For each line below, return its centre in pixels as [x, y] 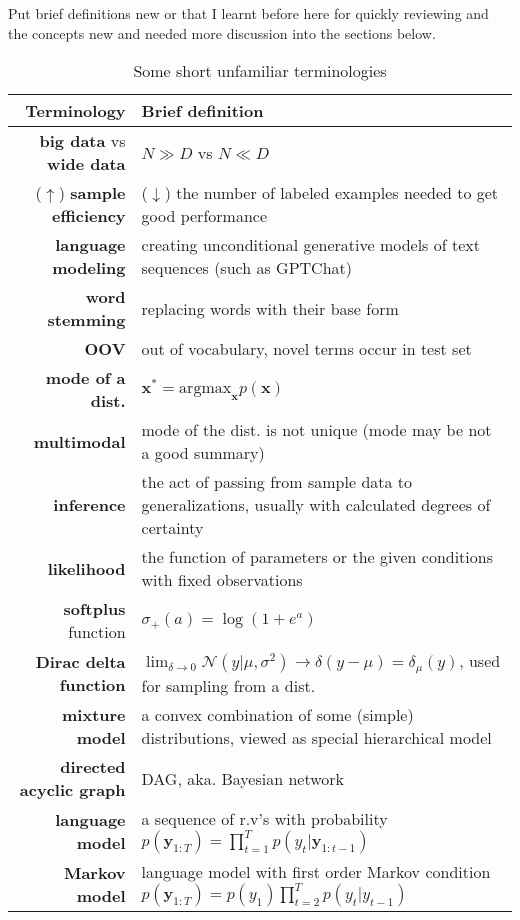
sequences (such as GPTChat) [246, 268]
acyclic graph [72, 790]
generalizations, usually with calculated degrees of [316, 505]
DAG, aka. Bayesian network [242, 778]
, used [480, 661]
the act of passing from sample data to [277, 482]
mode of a [85, 378]
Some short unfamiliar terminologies [260, 71]
